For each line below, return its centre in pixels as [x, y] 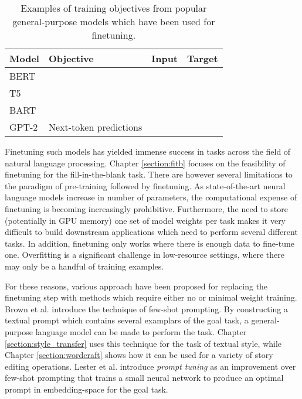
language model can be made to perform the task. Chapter [141, 331]
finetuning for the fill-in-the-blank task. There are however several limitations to [149, 174]
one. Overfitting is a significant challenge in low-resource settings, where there [145, 255]
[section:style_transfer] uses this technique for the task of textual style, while [143, 343]
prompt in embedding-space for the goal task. [86, 389]
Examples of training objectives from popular [114, 8]
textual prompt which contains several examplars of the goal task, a [127, 320]
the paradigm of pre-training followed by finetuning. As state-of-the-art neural [145, 185]
